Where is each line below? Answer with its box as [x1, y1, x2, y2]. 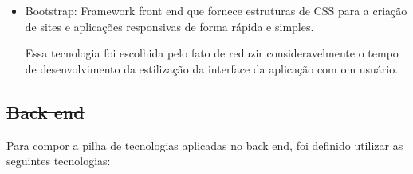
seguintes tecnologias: [6, 152, 111, 169]
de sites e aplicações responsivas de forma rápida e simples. [25, 18, 314, 34]
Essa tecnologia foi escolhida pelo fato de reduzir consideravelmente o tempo [25, 45, 399, 61]
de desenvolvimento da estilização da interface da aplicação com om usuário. [25, 60, 399, 77]
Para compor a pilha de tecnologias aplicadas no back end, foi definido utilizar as [6, 136, 403, 153]
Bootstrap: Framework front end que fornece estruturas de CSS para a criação [25, 2, 407, 18]
